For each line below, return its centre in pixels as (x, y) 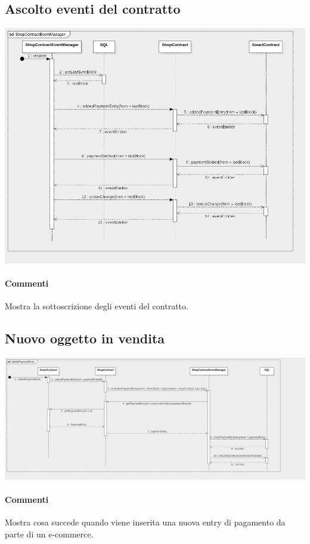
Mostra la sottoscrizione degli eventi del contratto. (97, 306)
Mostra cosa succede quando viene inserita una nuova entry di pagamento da (145, 522)
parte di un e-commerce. (49, 534)
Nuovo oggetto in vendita (85, 338)
